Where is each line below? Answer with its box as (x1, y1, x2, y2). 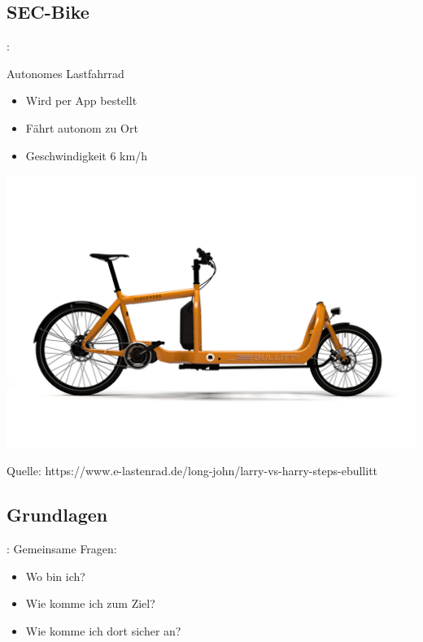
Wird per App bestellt (25, 92, 137, 109)
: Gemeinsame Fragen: (7, 540, 117, 557)
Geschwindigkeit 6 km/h (25, 146, 147, 164)
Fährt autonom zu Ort (25, 119, 138, 136)
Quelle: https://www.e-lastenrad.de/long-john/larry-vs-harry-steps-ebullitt (7, 462, 378, 479)
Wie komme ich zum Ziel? (25, 595, 155, 612)
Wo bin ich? (25, 567, 85, 584)
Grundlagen (7, 502, 108, 527)
